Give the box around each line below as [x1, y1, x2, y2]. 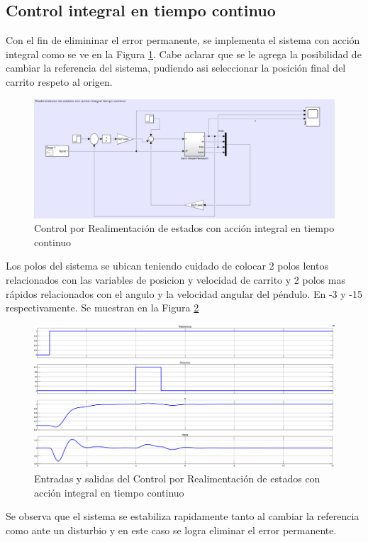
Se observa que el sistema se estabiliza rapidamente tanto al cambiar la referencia [6, 509, 359, 524]
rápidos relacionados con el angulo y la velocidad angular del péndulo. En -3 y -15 [6, 286, 362, 301]
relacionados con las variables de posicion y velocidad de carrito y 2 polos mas [6, 272, 345, 287]
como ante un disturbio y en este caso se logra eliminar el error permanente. [6, 522, 337, 537]
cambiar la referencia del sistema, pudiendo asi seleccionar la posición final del [6, 60, 346, 75]
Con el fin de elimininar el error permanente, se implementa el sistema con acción [6, 33, 360, 48]
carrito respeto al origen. [6, 74, 113, 89]
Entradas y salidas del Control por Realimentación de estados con [34, 470, 320, 485]
